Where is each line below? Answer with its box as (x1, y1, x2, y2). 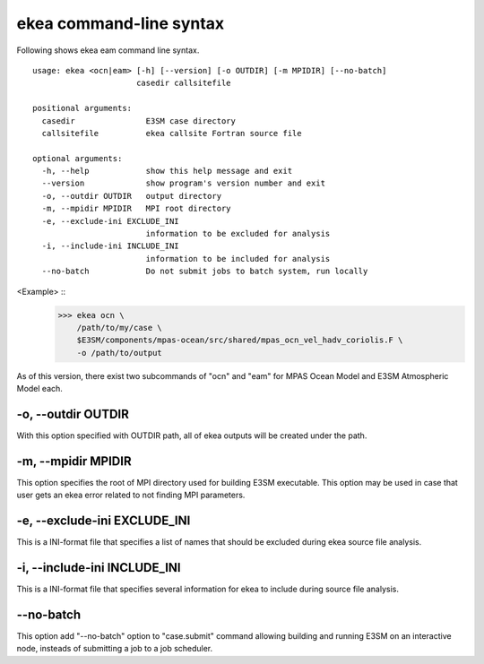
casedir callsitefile (135, 78, 232, 89)
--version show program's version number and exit (41, 178, 326, 188)
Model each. (16, 384, 63, 394)
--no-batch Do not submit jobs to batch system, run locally (41, 266, 368, 277)
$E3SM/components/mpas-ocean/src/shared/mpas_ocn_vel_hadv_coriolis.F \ (76, 335, 403, 345)
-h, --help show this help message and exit (41, 166, 293, 177)
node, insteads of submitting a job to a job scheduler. (16, 643, 213, 654)
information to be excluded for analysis (145, 229, 331, 239)
